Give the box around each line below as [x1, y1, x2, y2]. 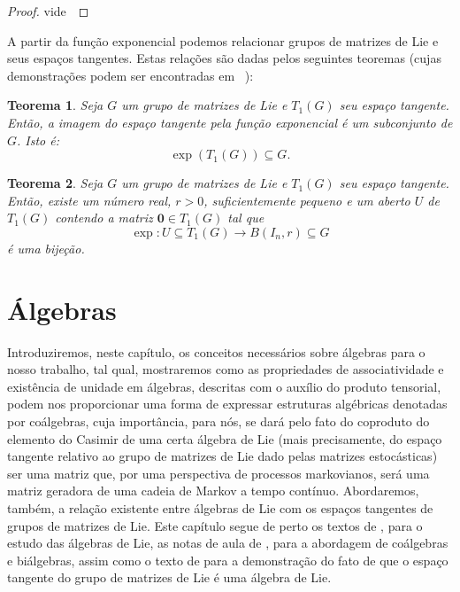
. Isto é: [17, 130, 60, 149]
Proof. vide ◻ [7, 2, 89, 19]
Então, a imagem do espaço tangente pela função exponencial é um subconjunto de [7, 113, 453, 131]
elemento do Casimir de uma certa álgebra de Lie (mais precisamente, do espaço [7, 429, 442, 448]
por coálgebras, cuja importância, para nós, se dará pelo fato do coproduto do [7, 412, 430, 431]
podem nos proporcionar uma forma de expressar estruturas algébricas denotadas [7, 394, 448, 413]
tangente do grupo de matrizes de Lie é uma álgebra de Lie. [7, 568, 332, 587]
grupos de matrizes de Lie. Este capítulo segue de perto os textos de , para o [7, 516, 423, 534]
